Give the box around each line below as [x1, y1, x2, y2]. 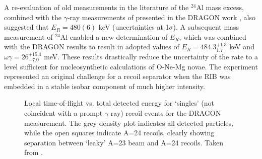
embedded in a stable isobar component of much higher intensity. [4, 81, 205, 91]
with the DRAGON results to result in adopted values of [4, 41, 179, 52]
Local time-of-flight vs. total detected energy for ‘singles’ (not [24, 98, 214, 108]
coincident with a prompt [24, 107, 103, 118]
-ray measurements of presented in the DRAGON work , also [67, 12, 255, 22]
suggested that [4, 22, 49, 32]
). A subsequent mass [173, 22, 239, 32]
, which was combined [179, 31, 246, 42]
